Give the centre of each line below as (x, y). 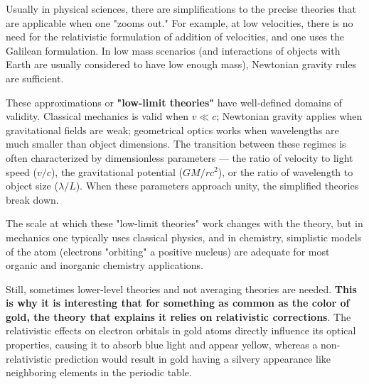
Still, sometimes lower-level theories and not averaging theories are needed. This (181, 289)
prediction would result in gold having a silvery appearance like (193, 358)
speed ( (22, 171)
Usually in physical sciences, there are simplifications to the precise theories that (181, 9)
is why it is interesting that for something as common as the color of (178, 303)
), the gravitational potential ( (117, 171)
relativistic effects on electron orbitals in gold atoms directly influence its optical (181, 330)
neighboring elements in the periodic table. (99, 372)
